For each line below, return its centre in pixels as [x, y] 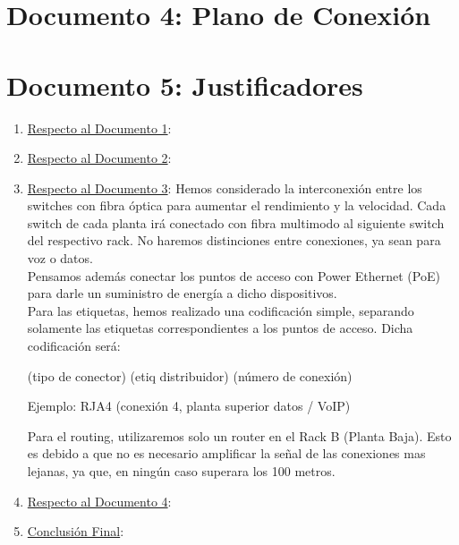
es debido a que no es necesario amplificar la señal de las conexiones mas [226, 453]
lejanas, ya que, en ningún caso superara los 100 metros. [181, 471]
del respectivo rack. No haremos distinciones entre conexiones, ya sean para [234, 240]
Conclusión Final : [76, 531]
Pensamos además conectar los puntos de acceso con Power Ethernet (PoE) [234, 275]
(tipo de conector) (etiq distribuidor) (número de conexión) [190, 375]
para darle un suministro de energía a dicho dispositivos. [182, 293]
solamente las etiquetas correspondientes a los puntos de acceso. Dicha [220, 328]
